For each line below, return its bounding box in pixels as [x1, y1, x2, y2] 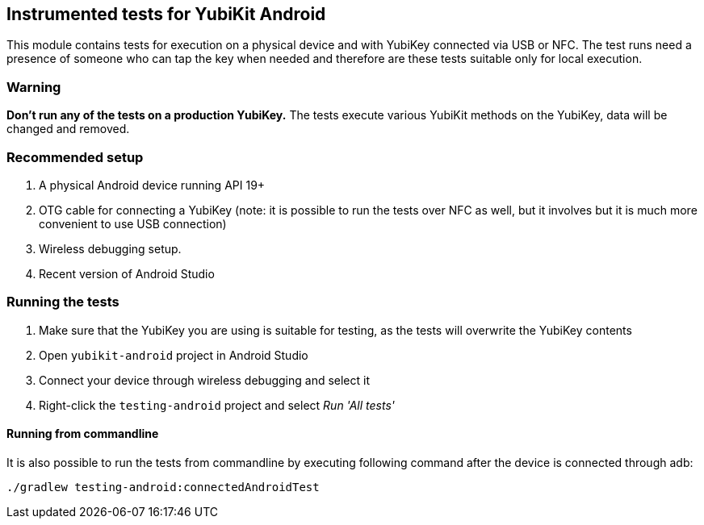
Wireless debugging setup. [39, 241, 182, 256]
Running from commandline [6, 427, 159, 441]
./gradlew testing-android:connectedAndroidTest [6, 480, 320, 494]
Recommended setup [6, 148, 144, 165]
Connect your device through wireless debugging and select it [39, 373, 370, 387]
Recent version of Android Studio [39, 266, 215, 281]
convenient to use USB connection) [39, 216, 227, 231]
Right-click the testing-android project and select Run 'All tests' [39, 398, 396, 412]
